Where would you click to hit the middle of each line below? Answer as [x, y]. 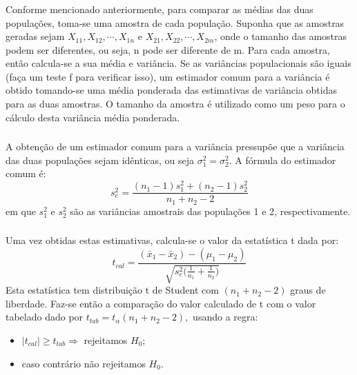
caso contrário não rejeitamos [84, 363]
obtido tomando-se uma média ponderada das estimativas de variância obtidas [171, 90]
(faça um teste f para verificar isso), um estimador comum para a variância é [168, 76]
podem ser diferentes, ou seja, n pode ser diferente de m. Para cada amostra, [168, 49]
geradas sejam [35, 36]
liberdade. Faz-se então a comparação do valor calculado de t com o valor [161, 303]
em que [21, 211]
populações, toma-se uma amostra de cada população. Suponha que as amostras [175, 22]
